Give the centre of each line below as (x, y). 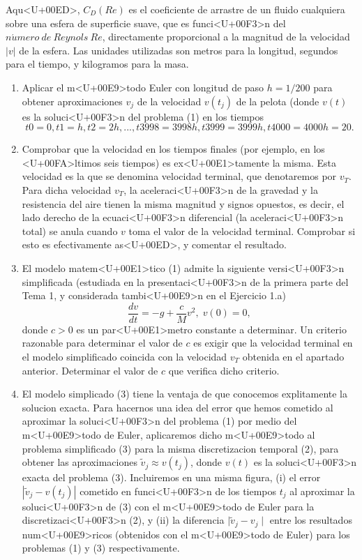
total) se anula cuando (70, 230)
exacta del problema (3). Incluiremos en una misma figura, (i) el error (171, 477)
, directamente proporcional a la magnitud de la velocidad (226, 37)
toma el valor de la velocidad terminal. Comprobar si (242, 230)
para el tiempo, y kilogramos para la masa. (97, 64)
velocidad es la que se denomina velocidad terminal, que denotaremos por (179, 176)
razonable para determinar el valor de (102, 343)
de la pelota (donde (278, 101)
